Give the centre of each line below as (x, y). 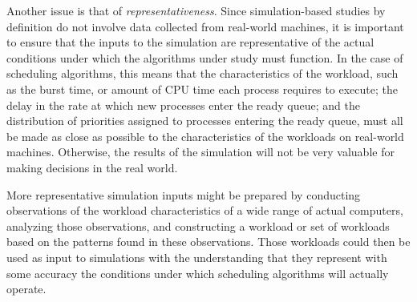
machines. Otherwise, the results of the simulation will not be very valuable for (200, 152)
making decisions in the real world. (92, 167)
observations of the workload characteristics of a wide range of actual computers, (205, 210)
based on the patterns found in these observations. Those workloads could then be (208, 242)
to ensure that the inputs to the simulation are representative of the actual (190, 42)
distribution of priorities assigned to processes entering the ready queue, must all (205, 121)
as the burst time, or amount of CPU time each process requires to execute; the (202, 89)
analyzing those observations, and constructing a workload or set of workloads (198, 225)
